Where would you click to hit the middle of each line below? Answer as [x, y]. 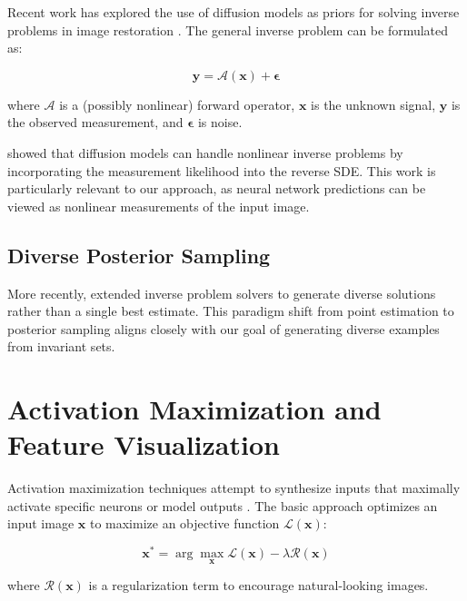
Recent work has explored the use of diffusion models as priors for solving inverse [233, 12]
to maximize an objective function [184, 523]
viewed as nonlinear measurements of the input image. [159, 206]
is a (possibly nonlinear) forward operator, [177, 104]
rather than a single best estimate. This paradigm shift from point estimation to [231, 311]
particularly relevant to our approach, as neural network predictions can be [217, 188]
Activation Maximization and [194, 409]
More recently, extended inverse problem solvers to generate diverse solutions [222, 293]
